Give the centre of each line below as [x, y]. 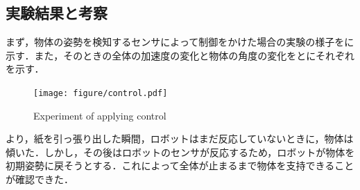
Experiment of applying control [100, 115]
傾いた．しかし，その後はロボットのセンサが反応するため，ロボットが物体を [180, 152]
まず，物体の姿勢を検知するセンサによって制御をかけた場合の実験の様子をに [180, 42]
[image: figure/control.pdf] [101, 93]
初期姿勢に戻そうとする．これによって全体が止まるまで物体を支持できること [180, 165]
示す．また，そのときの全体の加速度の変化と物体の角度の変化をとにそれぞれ [180, 55]
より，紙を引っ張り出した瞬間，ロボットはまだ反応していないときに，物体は [180, 139]
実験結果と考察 [57, 13]
